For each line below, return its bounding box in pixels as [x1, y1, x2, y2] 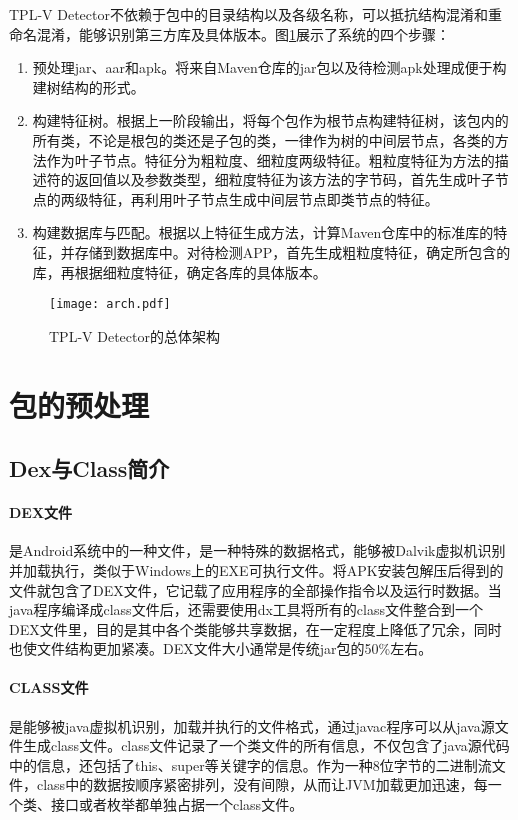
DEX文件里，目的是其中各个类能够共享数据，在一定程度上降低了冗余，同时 [9, 618, 502, 639]
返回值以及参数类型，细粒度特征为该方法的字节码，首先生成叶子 [74, 169, 495, 190]
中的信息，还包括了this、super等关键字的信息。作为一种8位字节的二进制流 [9, 754, 492, 775]
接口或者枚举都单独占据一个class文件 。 [50, 794, 304, 815]
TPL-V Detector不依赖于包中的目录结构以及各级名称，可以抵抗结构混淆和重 [9, 4, 502, 24]
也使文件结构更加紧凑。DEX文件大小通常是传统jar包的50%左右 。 [9, 638, 433, 659]
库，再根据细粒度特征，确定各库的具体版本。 [32, 261, 327, 282]
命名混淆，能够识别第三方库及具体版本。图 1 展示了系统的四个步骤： [9, 23, 450, 44]
